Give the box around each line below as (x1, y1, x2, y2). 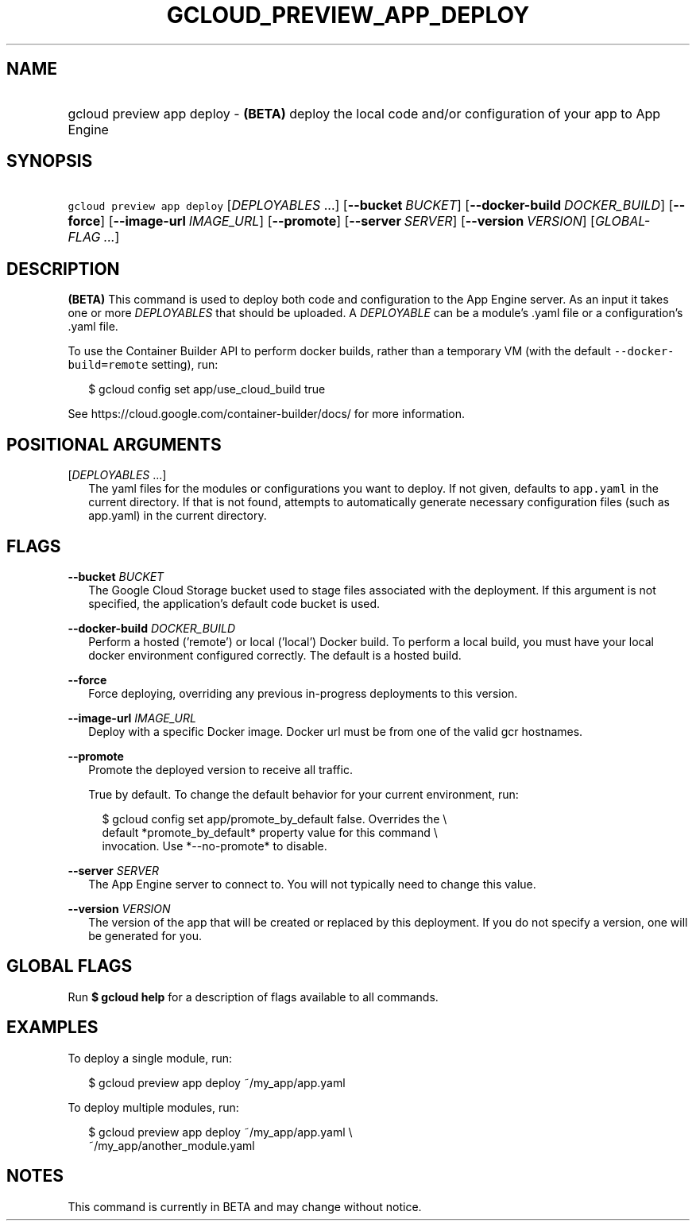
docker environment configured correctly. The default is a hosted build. (88, 648, 462, 662)
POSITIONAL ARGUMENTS (6, 434, 222, 455)
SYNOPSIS (6, 151, 93, 172)
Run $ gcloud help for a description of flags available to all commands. (68, 989, 439, 1004)
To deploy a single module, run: (68, 1051, 233, 1065)
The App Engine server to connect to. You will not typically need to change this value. (88, 877, 536, 891)
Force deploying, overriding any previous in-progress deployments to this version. (88, 686, 518, 700)
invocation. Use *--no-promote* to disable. (102, 838, 327, 853)
